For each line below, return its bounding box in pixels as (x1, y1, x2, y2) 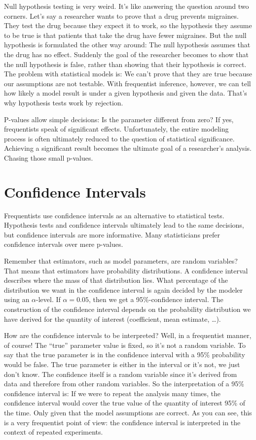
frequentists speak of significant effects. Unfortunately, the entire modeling (4, 124, 229, 134)
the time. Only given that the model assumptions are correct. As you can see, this (4, 407, 252, 417)
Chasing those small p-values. (4, 152, 93, 163)
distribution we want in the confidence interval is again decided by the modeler (4, 284, 243, 295)
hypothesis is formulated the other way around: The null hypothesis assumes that (4, 39, 251, 50)
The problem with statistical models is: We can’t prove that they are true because (4, 68, 252, 79)
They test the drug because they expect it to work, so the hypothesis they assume (4, 20, 252, 31)
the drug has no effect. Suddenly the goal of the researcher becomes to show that (4, 49, 249, 59)
